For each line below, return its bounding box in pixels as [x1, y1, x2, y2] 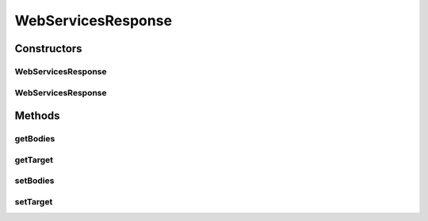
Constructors [14, 42, 82, 55]
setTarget [14, 196, 53, 207]
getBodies [14, 133, 55, 144]
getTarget [14, 154, 54, 165]
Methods [14, 109, 60, 122]
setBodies [14, 175, 55, 186]
